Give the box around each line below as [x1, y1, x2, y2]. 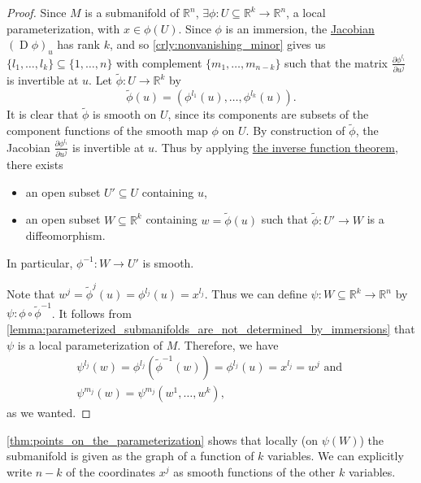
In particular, [7, 254, 73, 271]
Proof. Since [7, 4, 67, 20]
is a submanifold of [85, 4, 180, 20]
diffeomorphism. [25, 227, 106, 244]
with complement [116, 54, 202, 71]
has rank [57, 36, 100, 53]
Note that [7, 285, 55, 302]
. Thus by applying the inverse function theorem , [154, 138, 398, 155]
